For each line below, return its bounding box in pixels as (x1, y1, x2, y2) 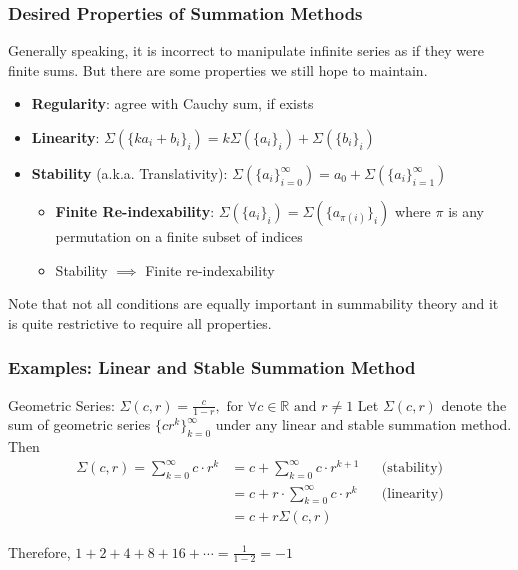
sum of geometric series (8, 414, 151, 435)
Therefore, (8, 541, 71, 562)
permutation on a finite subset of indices (55, 226, 303, 246)
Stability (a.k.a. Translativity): (31, 163, 228, 183)
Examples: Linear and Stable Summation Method (8, 355, 416, 380)
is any (448, 201, 485, 221)
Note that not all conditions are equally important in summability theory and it (8, 293, 499, 314)
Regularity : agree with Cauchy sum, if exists (31, 93, 314, 114)
